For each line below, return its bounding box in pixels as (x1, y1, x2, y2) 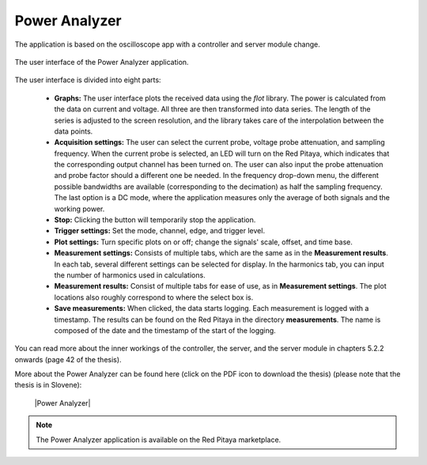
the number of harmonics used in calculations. (54, 270, 206, 280)
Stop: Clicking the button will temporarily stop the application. (54, 215, 256, 225)
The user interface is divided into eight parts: (14, 75, 161, 85)
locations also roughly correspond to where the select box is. (54, 293, 254, 302)
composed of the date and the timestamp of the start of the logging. (54, 325, 276, 335)
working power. (54, 204, 105, 214)
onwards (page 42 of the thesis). (14, 354, 122, 364)
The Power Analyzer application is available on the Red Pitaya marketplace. (36, 435, 282, 444)
